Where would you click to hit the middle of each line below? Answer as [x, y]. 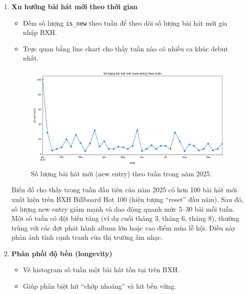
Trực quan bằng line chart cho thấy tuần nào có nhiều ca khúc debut [125, 48]
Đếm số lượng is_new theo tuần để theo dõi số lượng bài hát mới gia [125, 23]
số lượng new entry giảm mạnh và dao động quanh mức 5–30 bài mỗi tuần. [123, 209]
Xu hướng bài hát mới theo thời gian [74, 6]
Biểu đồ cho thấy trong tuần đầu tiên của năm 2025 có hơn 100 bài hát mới [124, 190]
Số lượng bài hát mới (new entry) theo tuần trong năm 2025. [121, 173]
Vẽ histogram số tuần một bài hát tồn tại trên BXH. [101, 270]
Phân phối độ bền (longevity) [62, 253]
